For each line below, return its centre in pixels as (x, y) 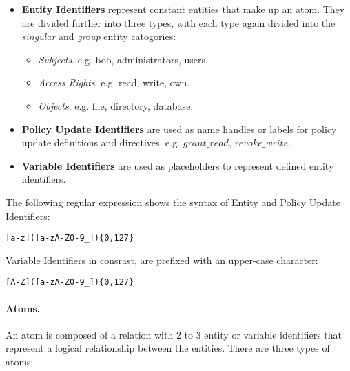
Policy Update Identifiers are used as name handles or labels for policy (179, 129)
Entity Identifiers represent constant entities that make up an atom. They (183, 9)
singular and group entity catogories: (99, 36)
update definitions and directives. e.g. (101, 142)
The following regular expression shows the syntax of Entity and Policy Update (173, 202)
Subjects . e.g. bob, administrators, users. (123, 59)
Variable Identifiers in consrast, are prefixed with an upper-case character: (162, 260)
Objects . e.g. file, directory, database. (116, 105)
